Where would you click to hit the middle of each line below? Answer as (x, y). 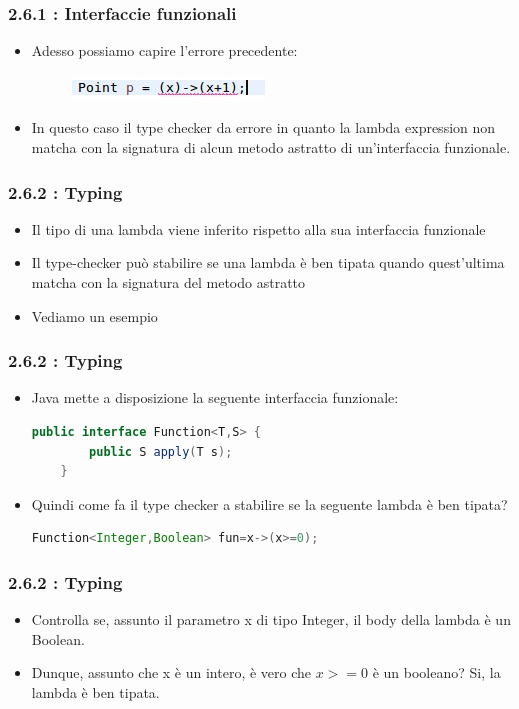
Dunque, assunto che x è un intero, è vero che (171, 672)
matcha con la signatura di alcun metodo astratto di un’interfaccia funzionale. (271, 147)
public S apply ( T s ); (161, 451)
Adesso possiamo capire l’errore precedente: (164, 50)
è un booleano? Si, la (436, 672)
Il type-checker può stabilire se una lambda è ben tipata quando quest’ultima (268, 262)
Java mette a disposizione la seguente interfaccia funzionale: (215, 397)
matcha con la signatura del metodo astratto (168, 282)
